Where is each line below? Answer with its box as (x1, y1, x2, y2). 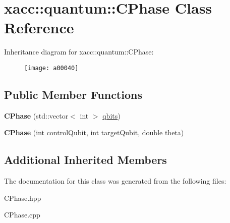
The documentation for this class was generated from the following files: (4, 176, 226, 186)
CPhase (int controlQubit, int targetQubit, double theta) (4, 127, 184, 138)
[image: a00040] (24, 64, 79, 72)
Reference (4, 17, 74, 38)
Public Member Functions (4, 86, 142, 102)
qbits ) (102, 110, 121, 121)
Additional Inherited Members (4, 152, 167, 168)
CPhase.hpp (4, 192, 41, 203)
